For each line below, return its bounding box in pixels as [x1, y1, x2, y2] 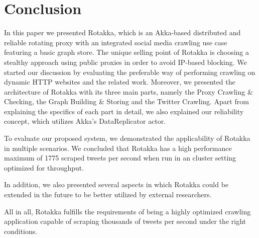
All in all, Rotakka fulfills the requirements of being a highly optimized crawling [4, 206, 251, 216]
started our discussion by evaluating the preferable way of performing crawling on [4, 66, 255, 77]
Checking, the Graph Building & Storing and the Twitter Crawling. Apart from [4, 96, 249, 107]
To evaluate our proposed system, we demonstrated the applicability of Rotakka [4, 133, 250, 143]
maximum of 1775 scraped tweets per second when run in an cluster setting [4, 152, 236, 163]
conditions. [4, 225, 38, 236]
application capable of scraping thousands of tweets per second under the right [4, 216, 246, 226]
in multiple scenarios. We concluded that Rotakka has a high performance [4, 142, 232, 153]
